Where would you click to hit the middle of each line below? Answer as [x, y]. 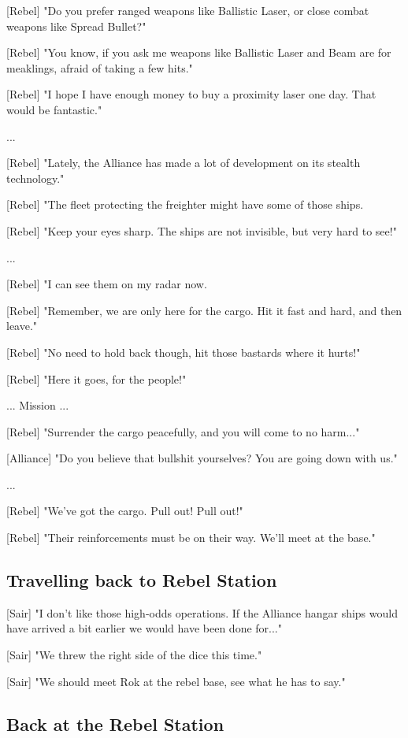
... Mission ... [38, 405]
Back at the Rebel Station [115, 723]
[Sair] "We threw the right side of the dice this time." [134, 655]
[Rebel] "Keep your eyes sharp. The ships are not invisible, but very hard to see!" [202, 230]
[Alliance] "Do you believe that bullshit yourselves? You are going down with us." [202, 458]
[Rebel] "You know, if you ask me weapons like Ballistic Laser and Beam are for [199, 52]
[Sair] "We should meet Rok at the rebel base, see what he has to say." [176, 681]
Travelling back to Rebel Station [142, 580]
